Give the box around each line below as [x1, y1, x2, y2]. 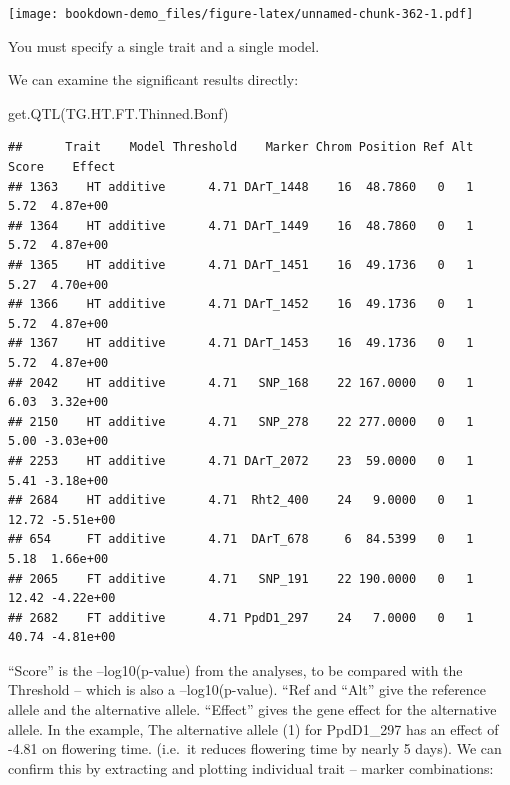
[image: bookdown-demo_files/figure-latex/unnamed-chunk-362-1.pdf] [8, 7, 474, 21]
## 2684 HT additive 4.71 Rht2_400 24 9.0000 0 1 [8, 493, 474, 508]
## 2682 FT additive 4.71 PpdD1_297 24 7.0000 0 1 [8, 610, 474, 625]
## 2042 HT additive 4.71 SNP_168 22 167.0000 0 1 [8, 375, 474, 390]
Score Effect [8, 160, 116, 175]
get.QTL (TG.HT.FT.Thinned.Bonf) [8, 102, 229, 123]
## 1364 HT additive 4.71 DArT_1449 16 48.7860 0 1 [8, 218, 474, 233]
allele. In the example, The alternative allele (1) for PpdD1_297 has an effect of [8, 718, 499, 739]
